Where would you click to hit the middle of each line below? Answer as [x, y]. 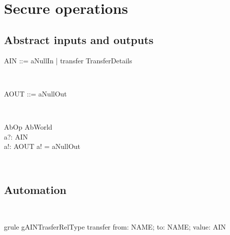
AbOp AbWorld [28, 126]
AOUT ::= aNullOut [35, 93]
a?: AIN [16, 136]
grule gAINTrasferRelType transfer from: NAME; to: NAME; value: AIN [115, 227]
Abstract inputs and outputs [79, 39]
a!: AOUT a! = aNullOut [42, 146]
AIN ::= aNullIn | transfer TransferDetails [68, 60]
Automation [35, 189]
